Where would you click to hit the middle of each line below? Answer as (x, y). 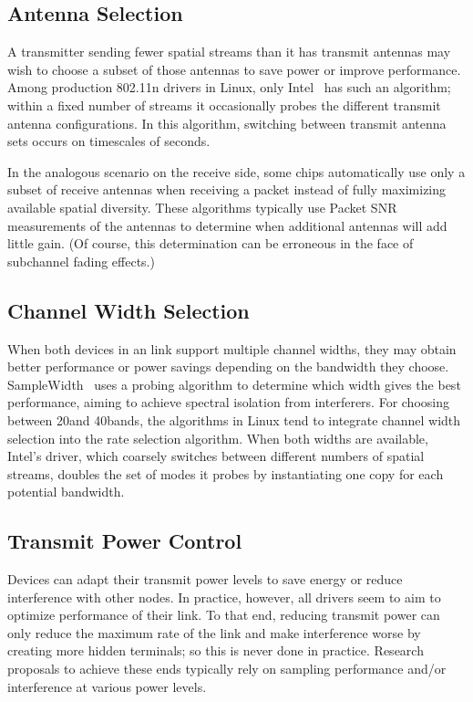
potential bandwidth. (66, 492)
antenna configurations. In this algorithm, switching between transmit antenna (227, 123)
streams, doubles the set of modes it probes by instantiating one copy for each (226, 473)
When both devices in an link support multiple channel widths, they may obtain (232, 348)
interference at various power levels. (107, 686)
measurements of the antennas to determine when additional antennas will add (227, 225)
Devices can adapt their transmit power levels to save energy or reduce (205, 579)
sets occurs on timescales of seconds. (109, 141)
